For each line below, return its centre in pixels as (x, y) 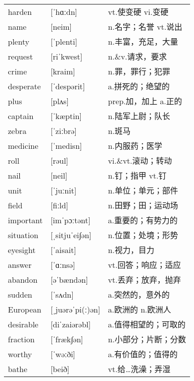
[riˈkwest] (67, 56)
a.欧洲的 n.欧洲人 (140, 310)
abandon (23, 279)
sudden (20, 294)
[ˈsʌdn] (62, 294)
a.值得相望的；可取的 (147, 324)
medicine (23, 145)
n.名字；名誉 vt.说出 (145, 27)
